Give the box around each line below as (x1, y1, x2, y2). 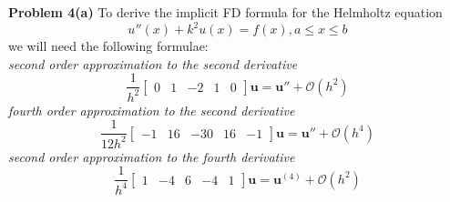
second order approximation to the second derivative (8, 54, 298, 73)
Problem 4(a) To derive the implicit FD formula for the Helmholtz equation (8, 3, 443, 21)
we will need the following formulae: (8, 36, 209, 56)
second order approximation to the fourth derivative (8, 146, 295, 166)
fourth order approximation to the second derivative (8, 100, 295, 119)
